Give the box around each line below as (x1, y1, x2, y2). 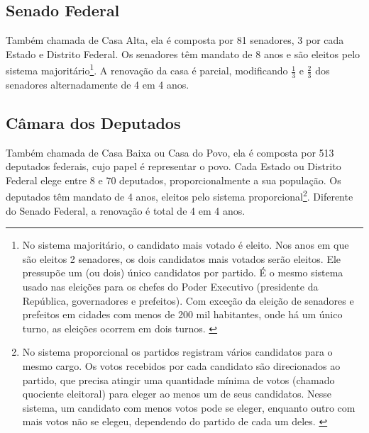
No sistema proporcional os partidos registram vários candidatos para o (22, 344, 333, 359)
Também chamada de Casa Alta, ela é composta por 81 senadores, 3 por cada (6, 33, 344, 47)
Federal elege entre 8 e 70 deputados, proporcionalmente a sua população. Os (6, 172, 341, 187)
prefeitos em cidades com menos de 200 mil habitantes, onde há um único (22, 307, 343, 322)
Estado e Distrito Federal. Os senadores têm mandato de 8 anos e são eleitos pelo (6, 46, 360, 61)
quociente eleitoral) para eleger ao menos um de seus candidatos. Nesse (22, 386, 332, 401)
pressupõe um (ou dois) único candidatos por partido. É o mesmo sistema (22, 265, 343, 280)
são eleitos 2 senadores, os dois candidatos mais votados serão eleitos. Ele (22, 251, 341, 266)
